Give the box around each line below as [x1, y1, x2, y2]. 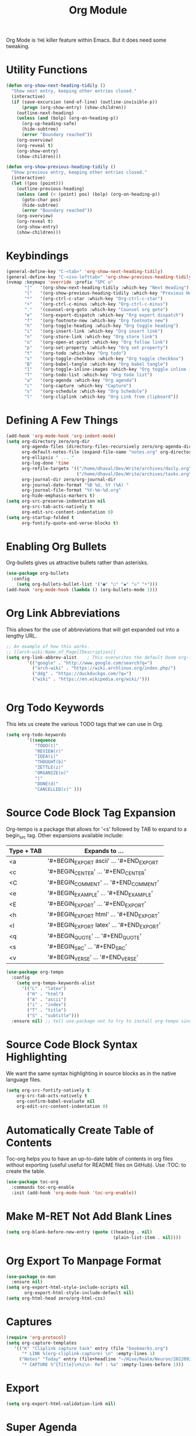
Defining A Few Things [6, 414, 118, 427]
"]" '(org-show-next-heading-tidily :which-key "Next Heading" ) [24, 285, 190, 291]
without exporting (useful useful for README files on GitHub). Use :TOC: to [6, 1161, 187, 1169]
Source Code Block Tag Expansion [6, 806, 176, 819]
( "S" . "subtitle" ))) [27, 1013, 80, 1019]
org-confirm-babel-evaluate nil [16, 1098, 95, 1104]
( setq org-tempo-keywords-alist [16, 980, 95, 986]
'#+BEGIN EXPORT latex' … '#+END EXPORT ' [47, 921, 161, 930]
